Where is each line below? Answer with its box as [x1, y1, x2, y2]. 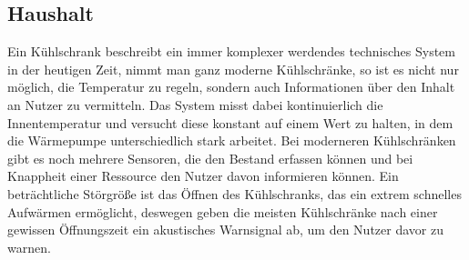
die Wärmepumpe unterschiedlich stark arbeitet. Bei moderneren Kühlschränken [7, 131, 456, 150]
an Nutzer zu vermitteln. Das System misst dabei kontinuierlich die [7, 95, 383, 114]
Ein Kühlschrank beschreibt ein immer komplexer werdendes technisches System [7, 42, 455, 61]
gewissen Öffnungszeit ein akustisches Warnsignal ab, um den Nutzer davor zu [7, 220, 444, 239]
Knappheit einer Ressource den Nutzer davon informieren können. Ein [7, 166, 399, 185]
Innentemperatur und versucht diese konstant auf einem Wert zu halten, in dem [7, 113, 454, 132]
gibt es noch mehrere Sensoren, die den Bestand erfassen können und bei [7, 148, 413, 167]
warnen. [7, 237, 51, 256]
